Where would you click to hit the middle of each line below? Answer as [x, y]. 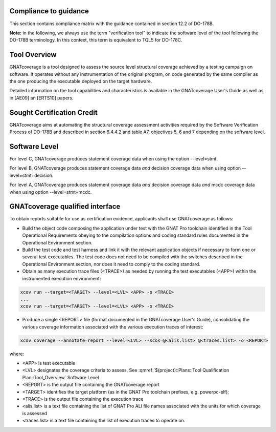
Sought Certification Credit [54, 112]
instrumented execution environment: [62, 278]
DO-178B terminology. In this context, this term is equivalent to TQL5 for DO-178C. [96, 40]
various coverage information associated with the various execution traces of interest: [113, 327]
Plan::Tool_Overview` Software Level [61, 377]
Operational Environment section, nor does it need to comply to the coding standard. [111, 264]
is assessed [35, 413]
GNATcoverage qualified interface [65, 207]
